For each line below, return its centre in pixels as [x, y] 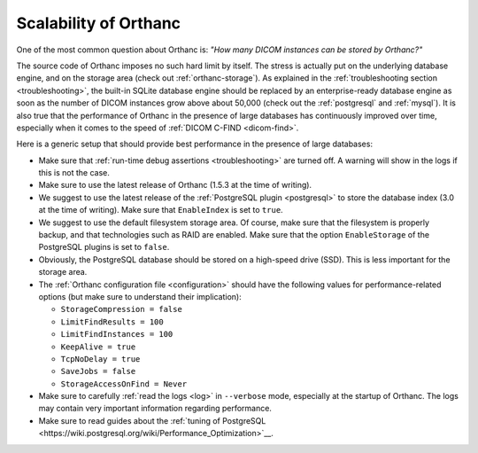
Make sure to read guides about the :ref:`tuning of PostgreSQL [152, 420]
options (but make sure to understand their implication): [140, 296]
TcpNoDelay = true [100, 359]
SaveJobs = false [98, 371]
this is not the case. [74, 173]
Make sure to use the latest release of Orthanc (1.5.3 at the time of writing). [175, 185]
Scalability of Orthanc [99, 23]
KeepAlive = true [98, 347]
